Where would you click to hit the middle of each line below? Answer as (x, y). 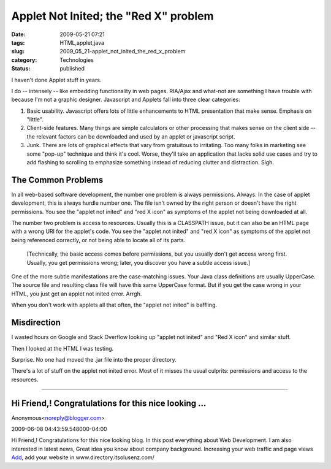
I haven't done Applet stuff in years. (56, 80)
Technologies (77, 60)
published (72, 69)
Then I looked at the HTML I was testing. (63, 348)
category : (24, 60)
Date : (18, 34)
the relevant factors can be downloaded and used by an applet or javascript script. (131, 136)
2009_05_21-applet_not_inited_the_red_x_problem (123, 51)
